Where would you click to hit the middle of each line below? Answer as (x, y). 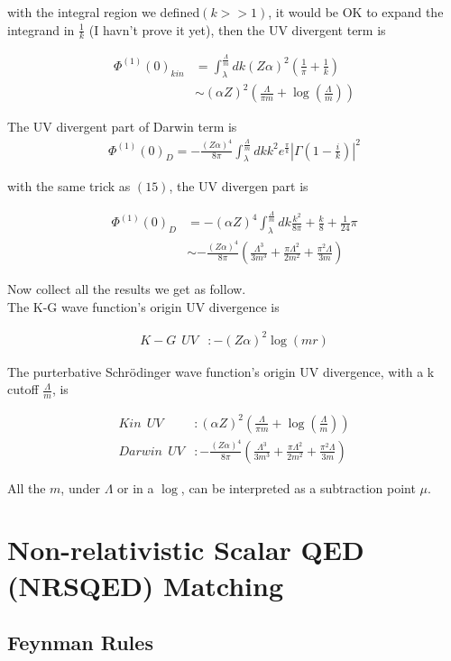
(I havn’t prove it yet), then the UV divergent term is (237, 29)
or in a (136, 487)
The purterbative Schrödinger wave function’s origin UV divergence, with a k (221, 371)
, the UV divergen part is (239, 186)
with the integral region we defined (104, 12)
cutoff (23, 389)
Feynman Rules (80, 643)
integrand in (41, 29)
